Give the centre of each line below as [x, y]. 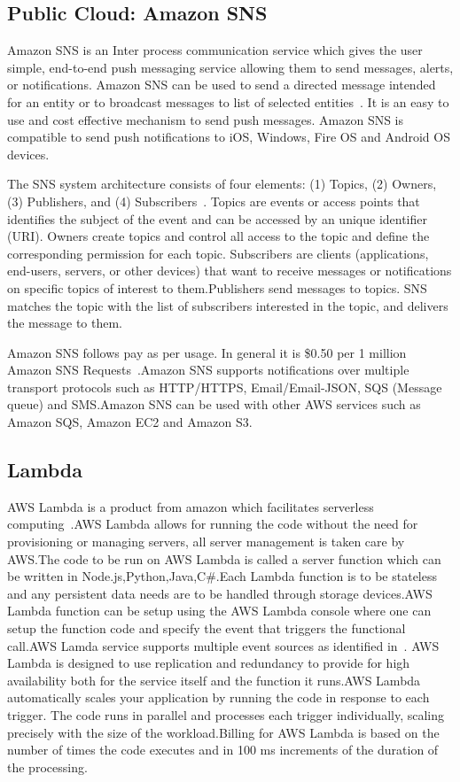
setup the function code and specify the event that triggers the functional [207, 628]
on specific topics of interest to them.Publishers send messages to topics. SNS [217, 287]
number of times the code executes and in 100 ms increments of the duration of [223, 750]
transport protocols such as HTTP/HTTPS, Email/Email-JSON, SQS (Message [225, 387]
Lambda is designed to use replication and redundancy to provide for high [209, 663]
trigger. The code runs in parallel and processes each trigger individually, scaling [226, 715]
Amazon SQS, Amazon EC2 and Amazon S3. [130, 422]
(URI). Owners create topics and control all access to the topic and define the [218, 236]
